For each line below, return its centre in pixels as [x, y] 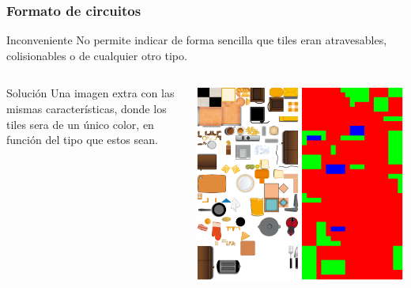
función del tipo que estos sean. [82, 140]
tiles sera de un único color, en [80, 124]
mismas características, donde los [87, 108]
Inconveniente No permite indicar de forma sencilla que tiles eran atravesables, [197, 40]
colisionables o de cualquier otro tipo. [97, 55]
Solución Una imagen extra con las [90, 93]
